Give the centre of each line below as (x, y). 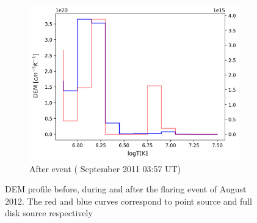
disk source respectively (49, 213)
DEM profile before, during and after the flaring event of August (126, 189)
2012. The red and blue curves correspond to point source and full (128, 201)
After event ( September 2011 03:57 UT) (105, 168)
